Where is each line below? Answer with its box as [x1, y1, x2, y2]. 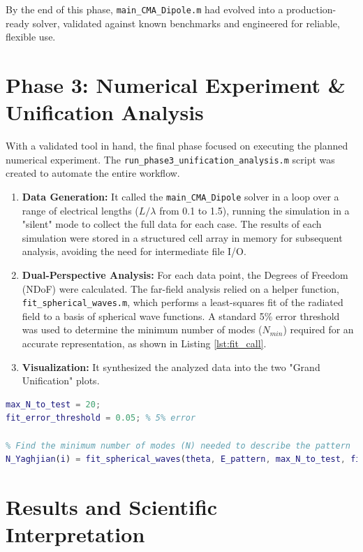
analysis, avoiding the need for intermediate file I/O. [22, 244, 246, 259]
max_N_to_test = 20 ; [6, 399, 101, 409]
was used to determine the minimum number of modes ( [22, 322, 262, 337]
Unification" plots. [22, 373, 100, 388]
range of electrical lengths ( [22, 203, 139, 217]
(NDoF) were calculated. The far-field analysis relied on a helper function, [22, 281, 339, 296]
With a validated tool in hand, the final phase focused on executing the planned [6, 138, 348, 153]
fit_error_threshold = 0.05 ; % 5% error [6, 413, 196, 423]
